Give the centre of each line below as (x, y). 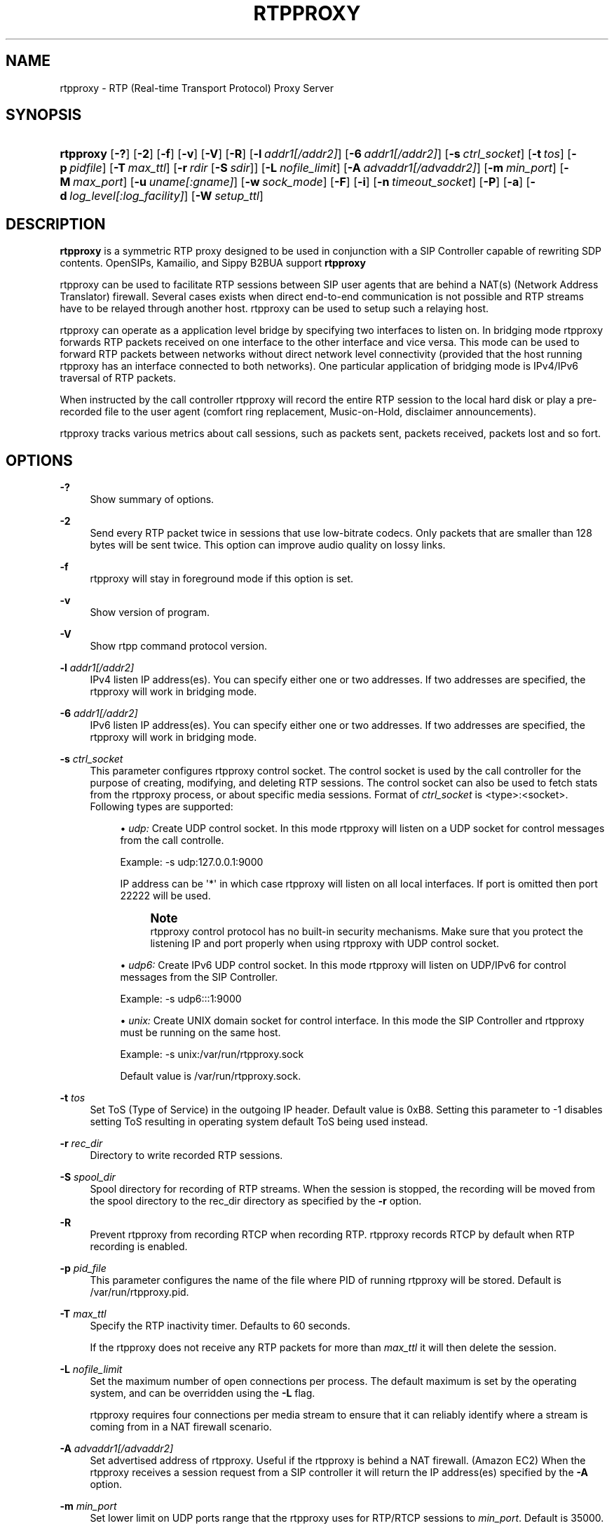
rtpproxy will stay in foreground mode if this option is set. (222, 579)
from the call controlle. (172, 840)
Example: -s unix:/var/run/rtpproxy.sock (212, 1054)
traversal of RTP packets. (118, 378)
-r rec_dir (81, 1144)
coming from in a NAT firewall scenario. (181, 1427)
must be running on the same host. (200, 1033)
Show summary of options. (152, 500)
